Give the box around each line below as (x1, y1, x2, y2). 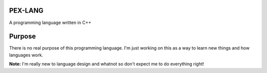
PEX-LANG (9, 6, 44, 15)
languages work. (9, 52, 44, 58)
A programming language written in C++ (9, 20, 91, 25)
